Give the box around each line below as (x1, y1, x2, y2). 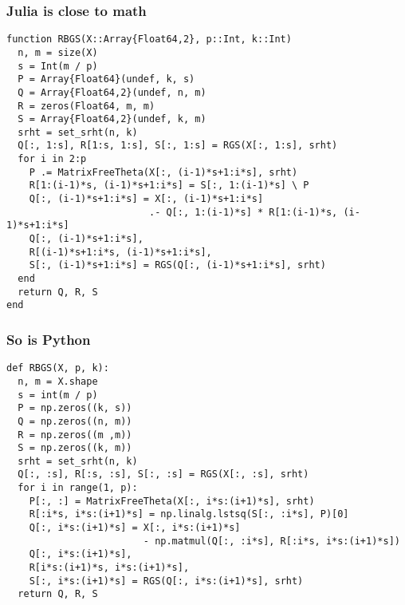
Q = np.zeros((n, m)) (18, 415, 132, 427)
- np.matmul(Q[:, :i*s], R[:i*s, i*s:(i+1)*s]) (143, 535, 400, 547)
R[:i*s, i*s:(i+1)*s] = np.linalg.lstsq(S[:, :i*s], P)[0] (29, 508, 349, 520)
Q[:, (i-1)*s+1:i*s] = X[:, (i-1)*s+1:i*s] (29, 193, 264, 205)
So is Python (6, 329, 91, 349)
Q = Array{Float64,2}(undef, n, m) (18, 86, 206, 98)
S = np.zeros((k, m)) (18, 442, 132, 454)
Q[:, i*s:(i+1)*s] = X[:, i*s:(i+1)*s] (29, 522, 241, 534)
